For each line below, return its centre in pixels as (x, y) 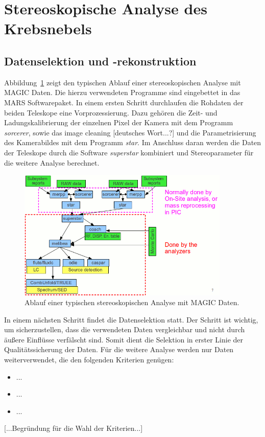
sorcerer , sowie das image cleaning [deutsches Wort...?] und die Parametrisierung (130, 132)
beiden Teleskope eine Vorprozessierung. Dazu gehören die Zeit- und (111, 112)
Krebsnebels (48, 28)
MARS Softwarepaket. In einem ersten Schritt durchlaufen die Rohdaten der (124, 102)
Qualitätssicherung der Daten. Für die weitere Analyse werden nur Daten (119, 349)
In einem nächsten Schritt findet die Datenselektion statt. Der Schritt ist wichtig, (131, 319)
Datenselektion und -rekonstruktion (100, 61)
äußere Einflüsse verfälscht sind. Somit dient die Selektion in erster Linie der (124, 339)
